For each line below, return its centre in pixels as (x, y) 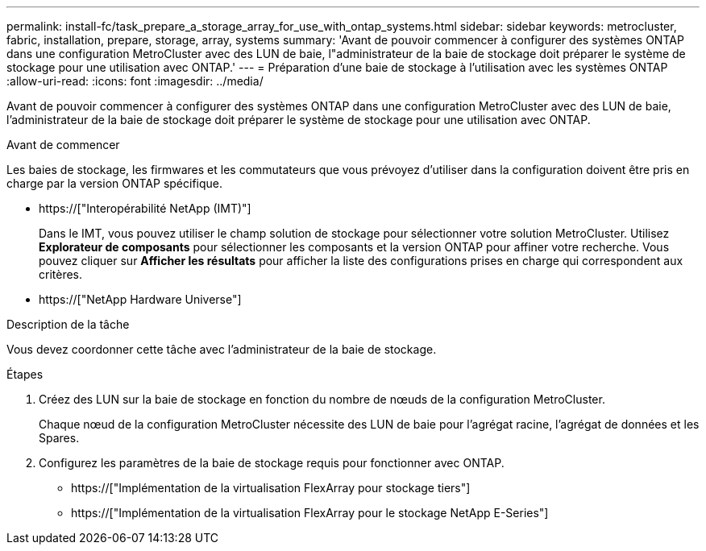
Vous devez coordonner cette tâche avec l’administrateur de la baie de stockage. (222, 349)
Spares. (59, 438)
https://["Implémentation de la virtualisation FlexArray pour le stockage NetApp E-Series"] (310, 513)
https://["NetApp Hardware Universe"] (140, 299)
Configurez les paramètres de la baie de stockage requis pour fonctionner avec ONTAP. (272, 463)
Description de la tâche (68, 324)
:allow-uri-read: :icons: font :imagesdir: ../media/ (135, 81)
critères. (61, 274)
